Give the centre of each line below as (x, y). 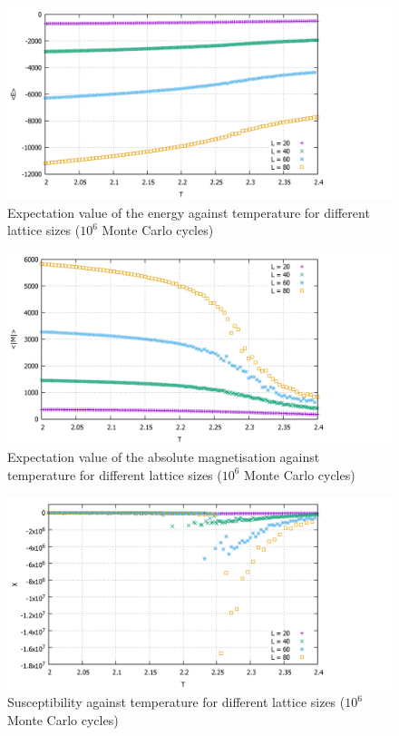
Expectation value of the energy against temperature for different (189, 212)
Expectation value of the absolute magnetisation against (164, 457)
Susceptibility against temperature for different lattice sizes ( (176, 702)
